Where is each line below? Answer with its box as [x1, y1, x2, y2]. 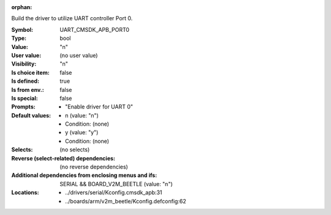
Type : [11, 34, 27, 42]
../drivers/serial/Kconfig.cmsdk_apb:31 [65, 189, 162, 196]
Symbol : [11, 26, 34, 33]
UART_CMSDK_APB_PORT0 [59, 26, 130, 33]
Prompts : [11, 103, 36, 110]
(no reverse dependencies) [59, 163, 128, 171]
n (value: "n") [65, 111, 99, 119]
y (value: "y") [65, 129, 99, 136]
